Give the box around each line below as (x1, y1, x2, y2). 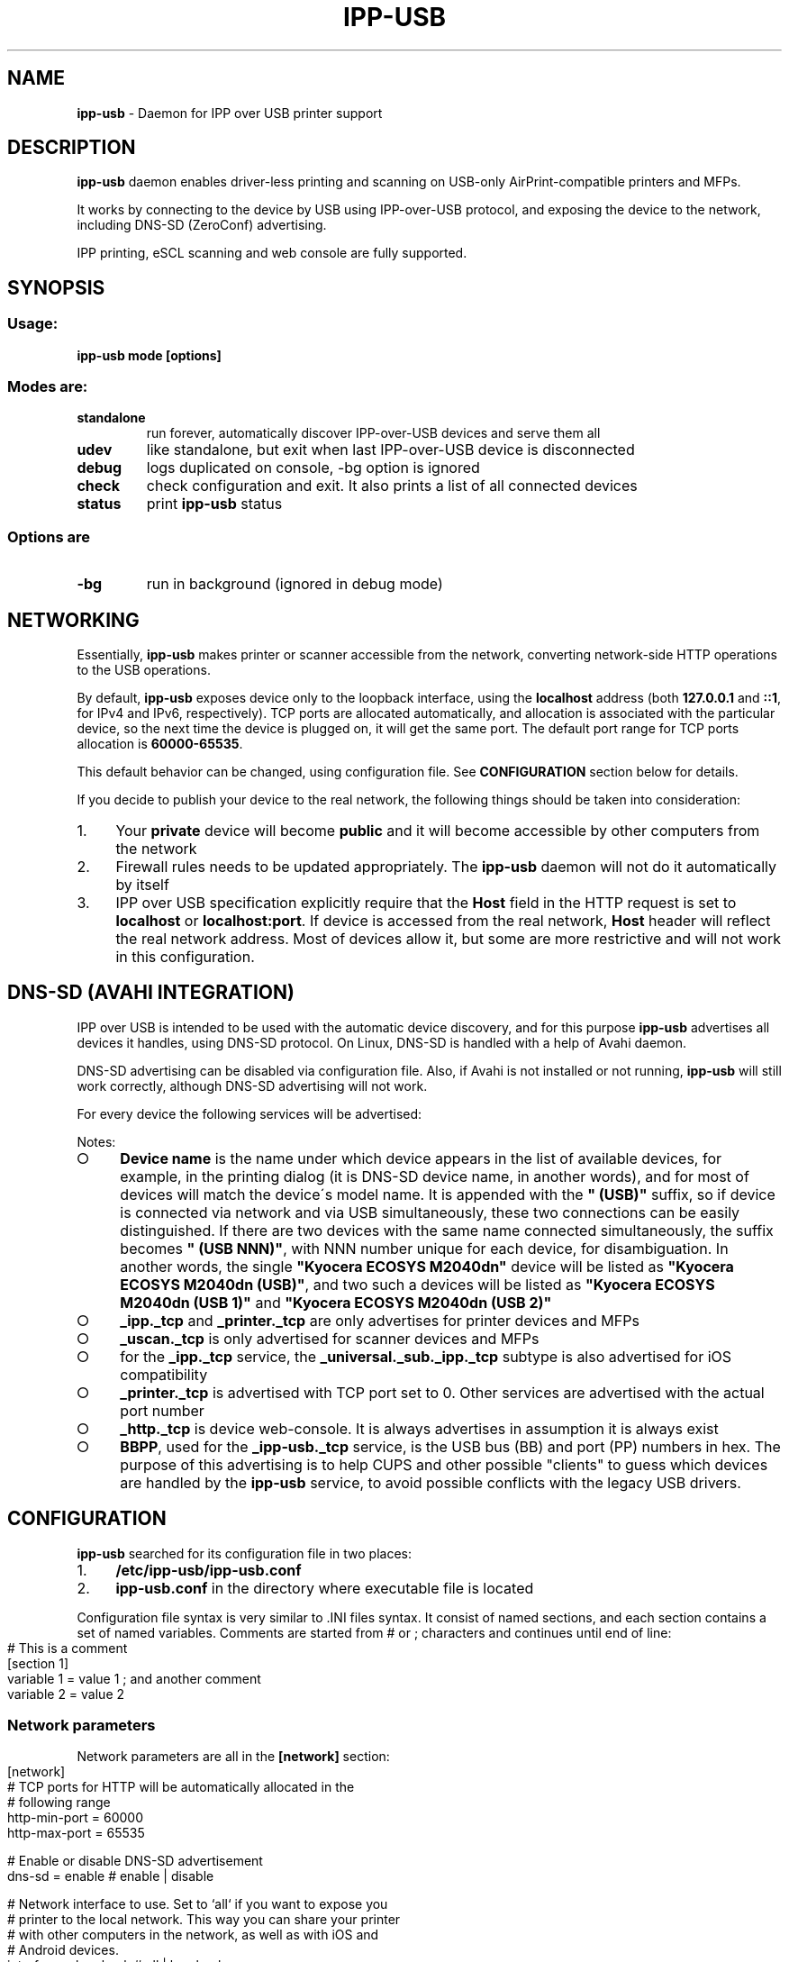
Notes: (77, 1133, 116, 1149)
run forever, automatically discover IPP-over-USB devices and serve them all (146, 425, 601, 441)
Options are (7, 527, 91, 546)
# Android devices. (7, 1942, 119, 1958)
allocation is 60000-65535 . (77, 736, 243, 751)
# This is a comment (7, 1640, 128, 1656)
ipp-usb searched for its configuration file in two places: (77, 1545, 412, 1561)
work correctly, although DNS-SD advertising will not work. (77, 1077, 428, 1094)
